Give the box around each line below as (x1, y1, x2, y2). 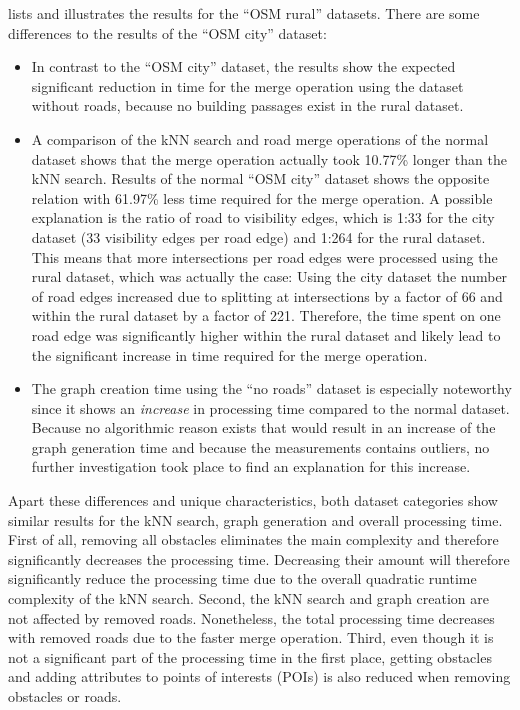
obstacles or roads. (8, 686, 122, 706)
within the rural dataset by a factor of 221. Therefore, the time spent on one (31, 305, 501, 326)
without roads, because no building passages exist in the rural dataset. (31, 95, 464, 116)
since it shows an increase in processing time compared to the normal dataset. (31, 397, 510, 418)
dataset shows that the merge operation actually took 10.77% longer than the (31, 148, 507, 169)
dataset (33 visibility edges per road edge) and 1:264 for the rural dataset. (31, 226, 486, 247)
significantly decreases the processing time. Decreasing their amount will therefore (8, 548, 510, 569)
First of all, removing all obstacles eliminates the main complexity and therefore (8, 529, 499, 550)
